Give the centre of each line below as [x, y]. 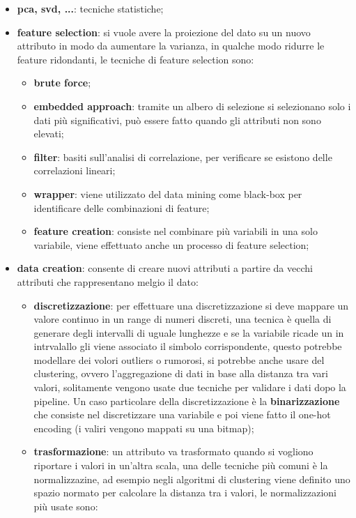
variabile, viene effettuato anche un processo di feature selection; [171, 244]
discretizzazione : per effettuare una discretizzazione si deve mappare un [191, 305]
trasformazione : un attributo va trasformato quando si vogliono [173, 451]
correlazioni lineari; [75, 170]
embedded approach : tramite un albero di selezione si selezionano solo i [192, 106]
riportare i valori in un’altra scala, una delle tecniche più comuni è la [181, 465]
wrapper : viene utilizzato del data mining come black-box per [168, 193]
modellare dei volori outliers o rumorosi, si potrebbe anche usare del [179, 359]
